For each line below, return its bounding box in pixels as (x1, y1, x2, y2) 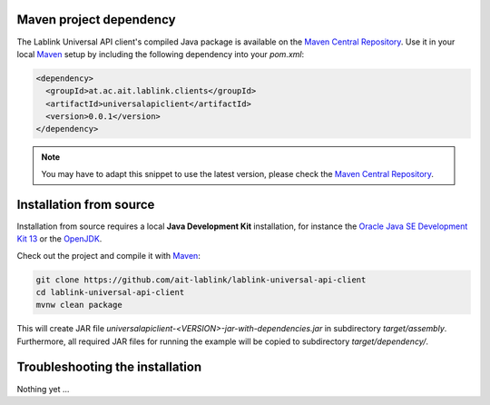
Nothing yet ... (16, 383, 70, 394)
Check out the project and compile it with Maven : (16, 250, 201, 261)
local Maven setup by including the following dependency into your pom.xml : (16, 48, 305, 59)
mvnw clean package (35, 300, 122, 311)
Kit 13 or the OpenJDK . (16, 233, 103, 244)
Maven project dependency (16, 12, 176, 27)
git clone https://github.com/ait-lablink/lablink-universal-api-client (35, 274, 367, 285)
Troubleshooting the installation (16, 360, 202, 375)
